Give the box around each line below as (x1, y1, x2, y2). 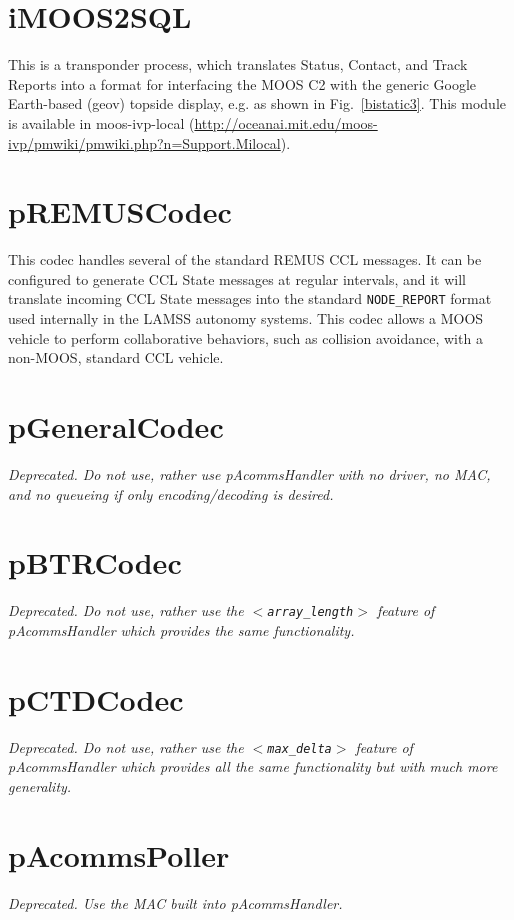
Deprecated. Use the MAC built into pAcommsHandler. (8, 892, 343, 913)
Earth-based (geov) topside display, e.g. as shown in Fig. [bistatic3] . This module (8, 93, 507, 114)
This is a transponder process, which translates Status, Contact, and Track (8, 54, 468, 75)
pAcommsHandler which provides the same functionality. (8, 619, 355, 640)
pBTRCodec (8, 542, 182, 583)
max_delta (267, 741, 332, 756)
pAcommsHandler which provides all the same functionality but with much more (8, 756, 498, 777)
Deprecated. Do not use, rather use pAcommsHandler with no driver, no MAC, (8, 463, 491, 484)
